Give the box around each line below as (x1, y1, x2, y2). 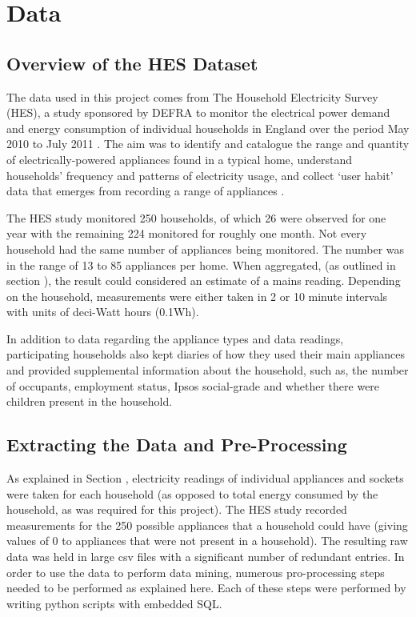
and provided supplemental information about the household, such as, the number (6, 362, 409, 379)
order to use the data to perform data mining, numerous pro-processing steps (6, 563, 385, 580)
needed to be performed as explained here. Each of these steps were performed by (6, 579, 406, 596)
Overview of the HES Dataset (6, 50, 258, 75)
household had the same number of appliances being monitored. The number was (6, 240, 405, 257)
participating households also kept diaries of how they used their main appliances (6, 346, 405, 363)
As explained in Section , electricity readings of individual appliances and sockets (6, 470, 404, 487)
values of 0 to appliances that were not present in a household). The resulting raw (6, 532, 408, 549)
